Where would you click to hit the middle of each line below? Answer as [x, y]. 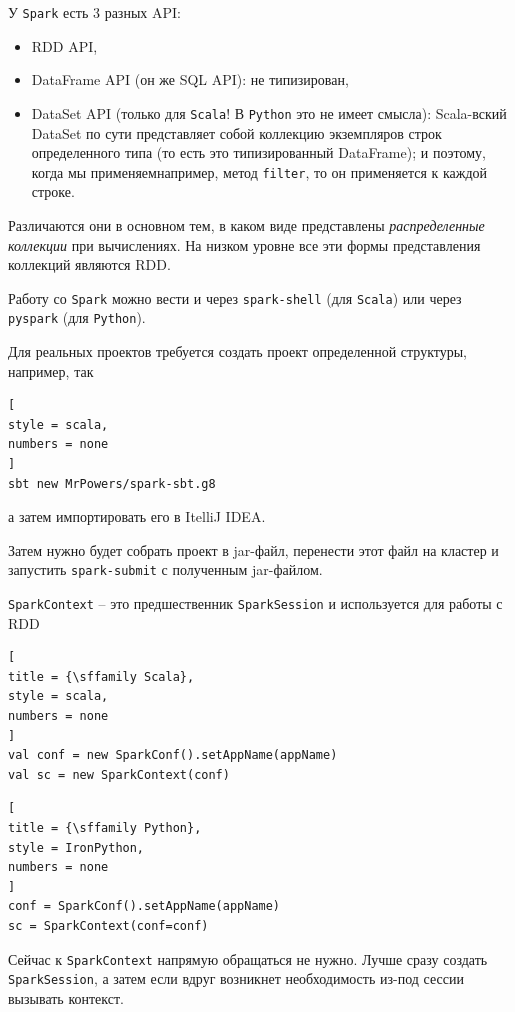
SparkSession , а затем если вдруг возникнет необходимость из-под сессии [236, 978]
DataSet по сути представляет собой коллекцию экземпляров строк [236, 132]
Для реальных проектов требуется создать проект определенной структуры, [237, 351]
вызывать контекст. [66, 997]
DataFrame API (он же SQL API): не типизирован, [190, 79]
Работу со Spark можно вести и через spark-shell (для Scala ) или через [235, 297]
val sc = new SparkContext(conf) [119, 774]
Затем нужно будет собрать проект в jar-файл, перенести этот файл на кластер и [253, 549]
